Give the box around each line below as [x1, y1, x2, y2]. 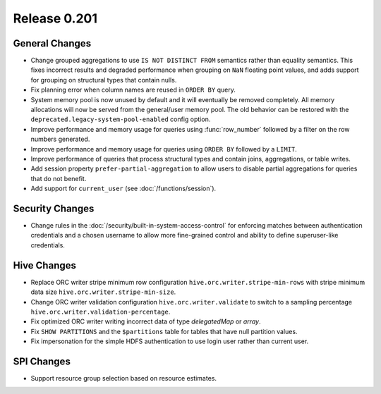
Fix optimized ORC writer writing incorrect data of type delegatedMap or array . [30, 317, 261, 326]
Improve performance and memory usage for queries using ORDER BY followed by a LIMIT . [30, 144, 298, 153]
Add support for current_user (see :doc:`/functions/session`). [30, 184, 217, 193]
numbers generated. [30, 135, 90, 144]
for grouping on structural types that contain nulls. [30, 75, 177, 84]
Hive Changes [13, 259, 77, 271]
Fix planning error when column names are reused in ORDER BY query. [30, 85, 236, 94]
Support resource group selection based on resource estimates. [30, 374, 217, 382]
